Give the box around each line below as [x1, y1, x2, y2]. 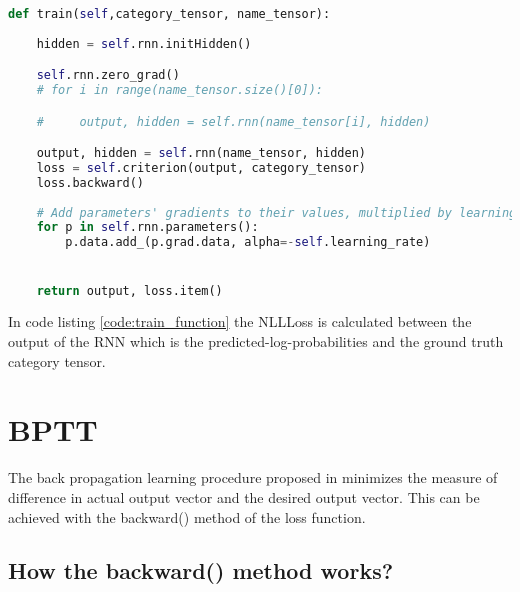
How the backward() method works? [8, 555, 394, 586]
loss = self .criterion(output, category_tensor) [36, 160, 366, 175]
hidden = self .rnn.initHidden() [36, 36, 252, 51]
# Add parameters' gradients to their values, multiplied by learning [36, 205, 517, 220]
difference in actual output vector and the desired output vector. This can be [8, 486, 480, 507]
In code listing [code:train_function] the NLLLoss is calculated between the [8, 311, 472, 332]
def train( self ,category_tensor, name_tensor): [8, 6, 331, 21]
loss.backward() [36, 175, 145, 190]
